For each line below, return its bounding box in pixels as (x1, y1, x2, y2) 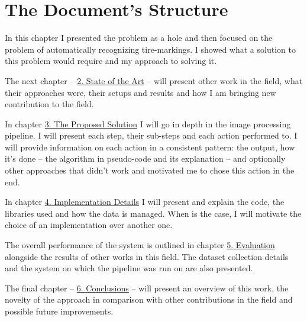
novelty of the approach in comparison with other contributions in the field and (5, 293, 293, 306)
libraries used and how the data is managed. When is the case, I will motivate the (5, 207, 302, 219)
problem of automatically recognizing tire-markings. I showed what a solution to (5, 43, 296, 55)
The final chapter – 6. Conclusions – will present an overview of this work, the (5, 281, 289, 294)
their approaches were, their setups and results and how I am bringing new (5, 86, 276, 98)
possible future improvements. (5, 305, 114, 317)
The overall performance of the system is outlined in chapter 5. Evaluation (5, 239, 275, 251)
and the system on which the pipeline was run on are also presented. (5, 262, 253, 274)
